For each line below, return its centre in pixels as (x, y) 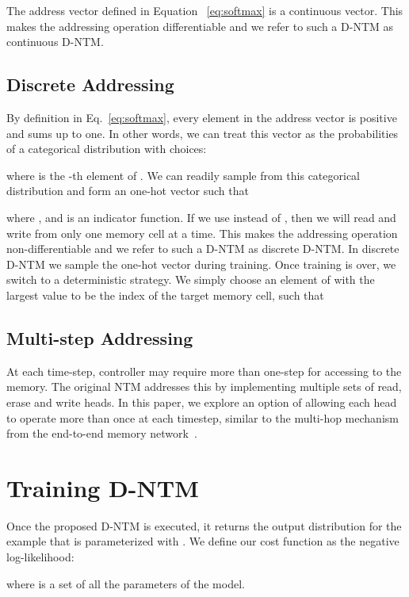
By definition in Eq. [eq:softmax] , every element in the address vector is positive (202, 117)
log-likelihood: (40, 557)
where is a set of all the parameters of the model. (126, 583)
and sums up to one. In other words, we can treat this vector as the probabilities (203, 133)
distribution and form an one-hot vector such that (128, 191)
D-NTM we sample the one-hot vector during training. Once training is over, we (201, 264)
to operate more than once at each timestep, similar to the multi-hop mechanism (203, 417)
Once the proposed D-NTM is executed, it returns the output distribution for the (204, 525)
